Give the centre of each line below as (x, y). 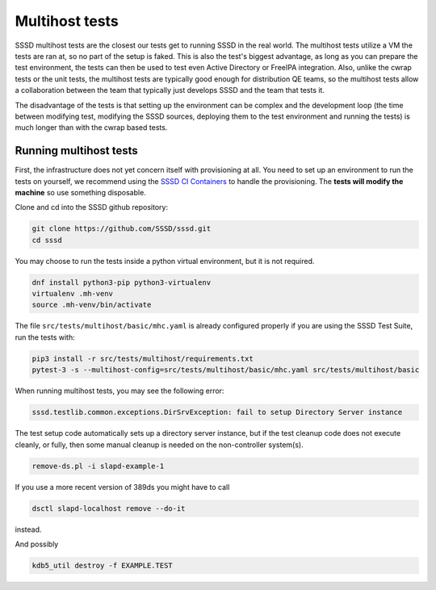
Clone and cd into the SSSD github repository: (92, 207)
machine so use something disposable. (81, 192)
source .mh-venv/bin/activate (92, 305)
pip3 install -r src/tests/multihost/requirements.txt (143, 358)
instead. (28, 529)
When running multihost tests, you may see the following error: (119, 391)
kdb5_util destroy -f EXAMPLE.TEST (102, 565)
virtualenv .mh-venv (72, 294)
